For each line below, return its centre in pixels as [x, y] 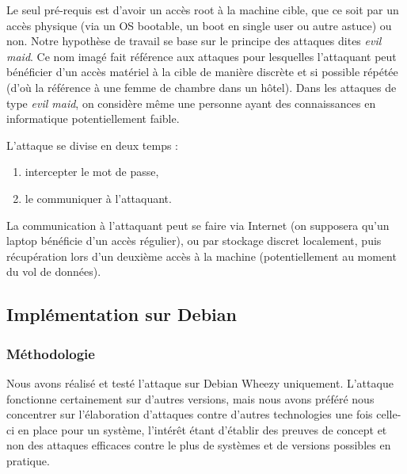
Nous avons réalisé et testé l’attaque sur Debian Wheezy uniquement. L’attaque [200, 382]
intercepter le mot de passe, [92, 172]
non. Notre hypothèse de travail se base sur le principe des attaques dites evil [194, 41]
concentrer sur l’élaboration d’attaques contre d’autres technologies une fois [190, 414]
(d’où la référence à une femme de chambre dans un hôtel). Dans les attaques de [202, 87]
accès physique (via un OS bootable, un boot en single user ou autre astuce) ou [199, 25]
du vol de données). [54, 271]
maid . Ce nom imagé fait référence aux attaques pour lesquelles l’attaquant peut [202, 56]
